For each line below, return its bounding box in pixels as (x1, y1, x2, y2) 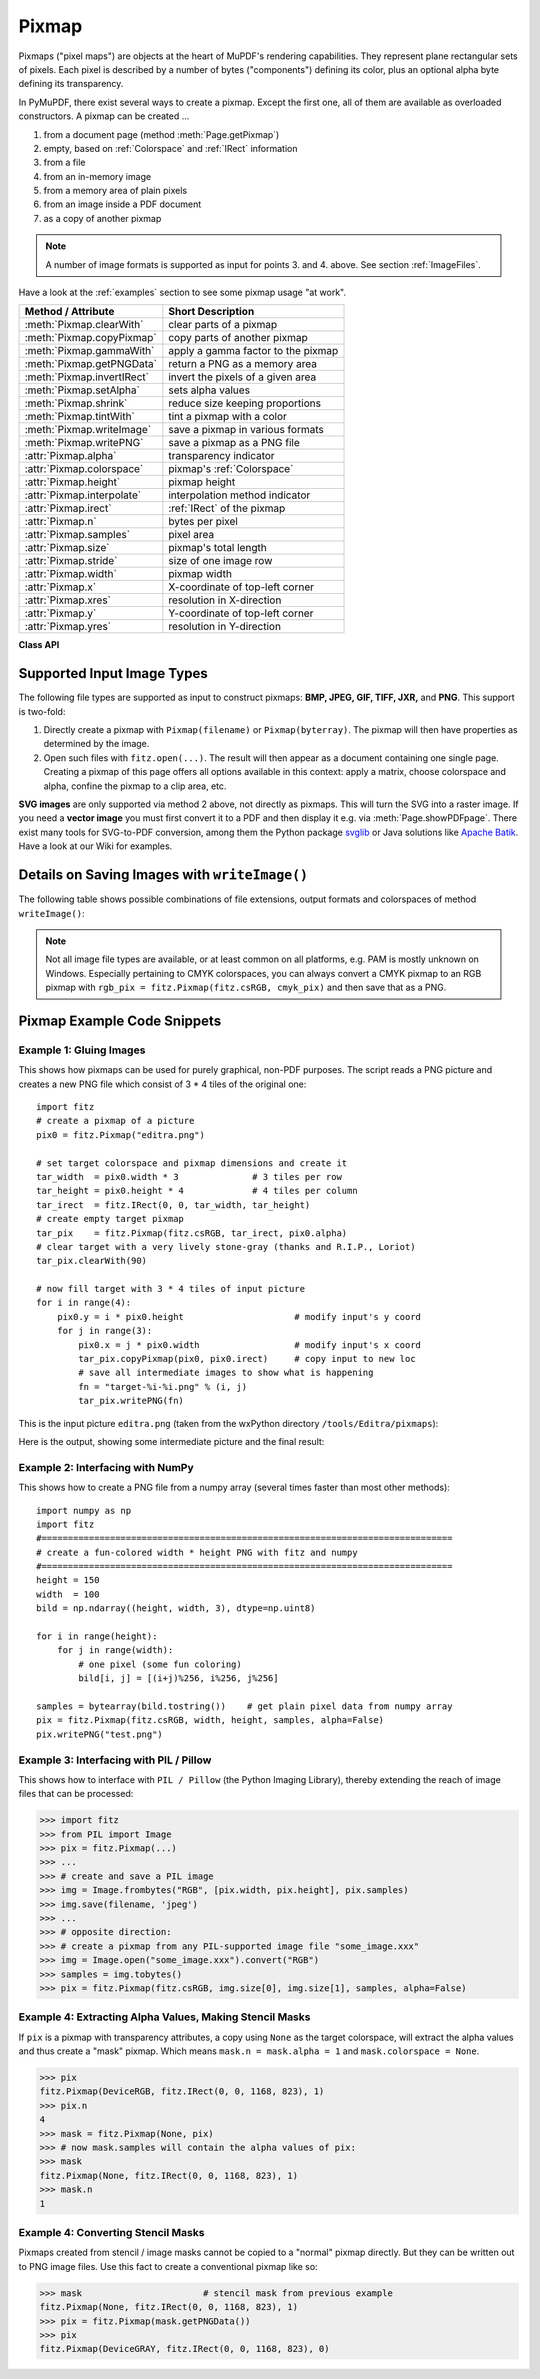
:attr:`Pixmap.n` (24, 515, 97, 529)
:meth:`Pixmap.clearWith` (24, 318, 144, 332)
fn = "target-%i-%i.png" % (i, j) (78, 1381, 248, 1392)
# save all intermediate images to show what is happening (78, 1367, 374, 1379)
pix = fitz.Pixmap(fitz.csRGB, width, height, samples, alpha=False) (36, 1715, 385, 1726)
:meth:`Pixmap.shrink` (24, 396, 128, 410)
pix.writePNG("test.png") (36, 1728, 164, 1740)
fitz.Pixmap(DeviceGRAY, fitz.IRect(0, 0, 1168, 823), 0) (39, 2343, 330, 2355)
